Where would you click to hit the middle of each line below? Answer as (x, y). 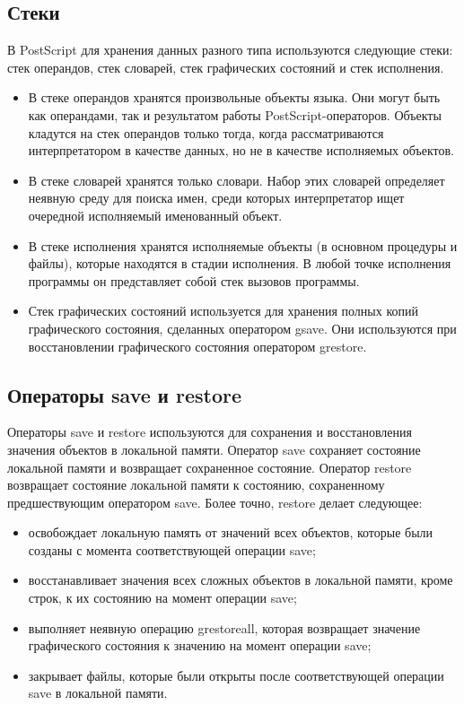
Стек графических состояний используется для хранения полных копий (223, 311)
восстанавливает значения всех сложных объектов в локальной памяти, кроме (241, 580)
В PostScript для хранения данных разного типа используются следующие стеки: (230, 50)
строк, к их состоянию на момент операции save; (162, 598)
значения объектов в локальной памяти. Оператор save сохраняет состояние (214, 449)
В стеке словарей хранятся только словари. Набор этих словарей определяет (236, 180)
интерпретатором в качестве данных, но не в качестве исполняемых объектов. (241, 150)
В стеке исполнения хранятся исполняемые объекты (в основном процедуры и (243, 245)
